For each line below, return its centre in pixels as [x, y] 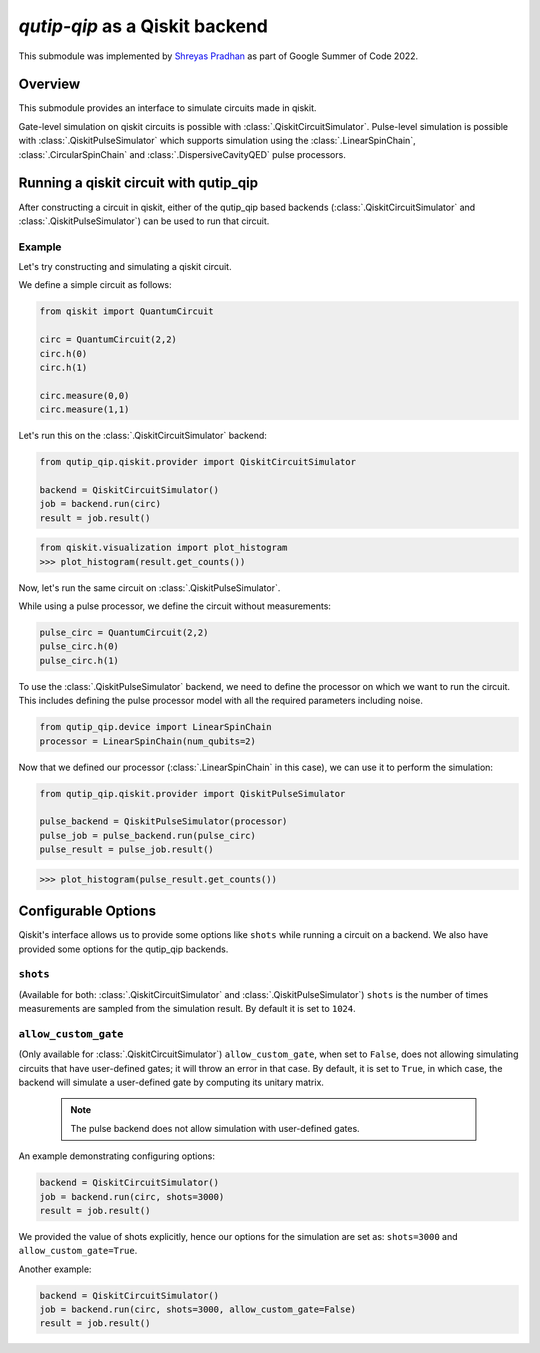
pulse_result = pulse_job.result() [126, 849]
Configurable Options [87, 911]
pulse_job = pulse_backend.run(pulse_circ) [148, 835]
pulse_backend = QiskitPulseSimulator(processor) [163, 821]
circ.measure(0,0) [84, 395]
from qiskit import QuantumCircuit [126, 311]
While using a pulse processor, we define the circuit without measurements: [175, 606]
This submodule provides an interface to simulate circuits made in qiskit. [167, 108]
